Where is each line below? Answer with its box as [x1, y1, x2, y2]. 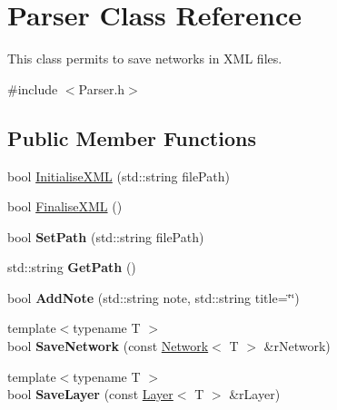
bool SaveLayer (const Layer [7, 385, 173, 404]
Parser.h [78, 79, 125, 98]
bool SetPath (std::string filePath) [7, 227, 204, 246]
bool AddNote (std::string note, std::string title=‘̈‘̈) [7, 288, 300, 307]
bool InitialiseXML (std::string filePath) [7, 166, 230, 185]
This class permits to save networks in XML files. [7, 49, 282, 68]
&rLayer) [229, 385, 281, 404]
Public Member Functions [7, 123, 256, 151]
